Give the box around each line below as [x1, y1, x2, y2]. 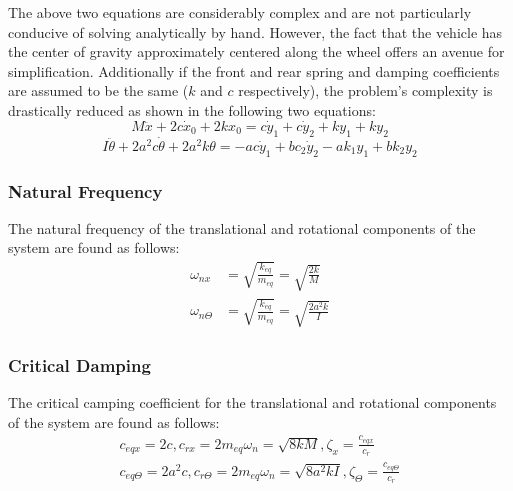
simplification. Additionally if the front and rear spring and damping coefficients [8, 60, 500, 81]
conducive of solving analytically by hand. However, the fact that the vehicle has [8, 21, 503, 42]
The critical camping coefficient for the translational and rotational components [8, 391, 497, 412]
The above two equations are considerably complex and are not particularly [8, 2, 472, 22]
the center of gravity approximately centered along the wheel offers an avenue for [8, 41, 505, 62]
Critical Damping [8, 352, 151, 377]
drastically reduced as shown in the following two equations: [8, 99, 376, 120]
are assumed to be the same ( [8, 80, 189, 101]
